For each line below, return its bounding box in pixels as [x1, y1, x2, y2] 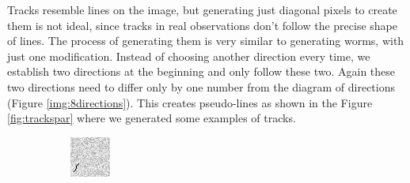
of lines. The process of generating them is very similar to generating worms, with [7, 32, 404, 49]
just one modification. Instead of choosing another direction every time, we [7, 47, 370, 64]
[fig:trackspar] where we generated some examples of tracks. [7, 110, 296, 126]
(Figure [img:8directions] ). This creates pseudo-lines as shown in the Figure [7, 94, 373, 110]
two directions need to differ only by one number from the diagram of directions [7, 78, 395, 95]
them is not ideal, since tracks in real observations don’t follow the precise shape [7, 17, 397, 33]
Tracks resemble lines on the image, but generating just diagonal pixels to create [7, 2, 397, 17]
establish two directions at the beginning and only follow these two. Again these [7, 63, 396, 80]
